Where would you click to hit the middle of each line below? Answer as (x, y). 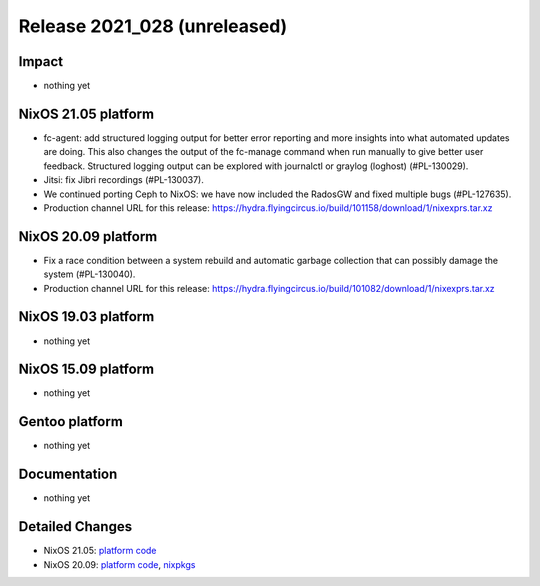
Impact (41, 61)
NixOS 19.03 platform (86, 316)
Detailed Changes (75, 526)
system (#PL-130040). (89, 274)
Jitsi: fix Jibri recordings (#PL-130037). (123, 180)
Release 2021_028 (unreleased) (153, 26)
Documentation (68, 474)
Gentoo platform (71, 421)
